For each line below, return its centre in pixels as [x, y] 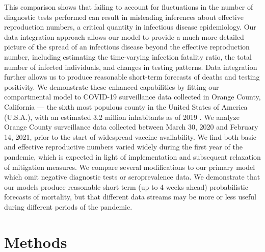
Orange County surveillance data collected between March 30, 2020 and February [131, 127]
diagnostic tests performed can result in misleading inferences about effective [124, 17]
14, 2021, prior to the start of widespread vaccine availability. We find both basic [130, 136]
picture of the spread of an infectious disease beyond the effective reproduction [127, 47]
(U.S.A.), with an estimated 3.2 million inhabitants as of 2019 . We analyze [122, 117]
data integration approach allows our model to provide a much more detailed [124, 36]
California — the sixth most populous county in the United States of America [126, 106]
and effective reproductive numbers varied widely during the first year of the [123, 147]
